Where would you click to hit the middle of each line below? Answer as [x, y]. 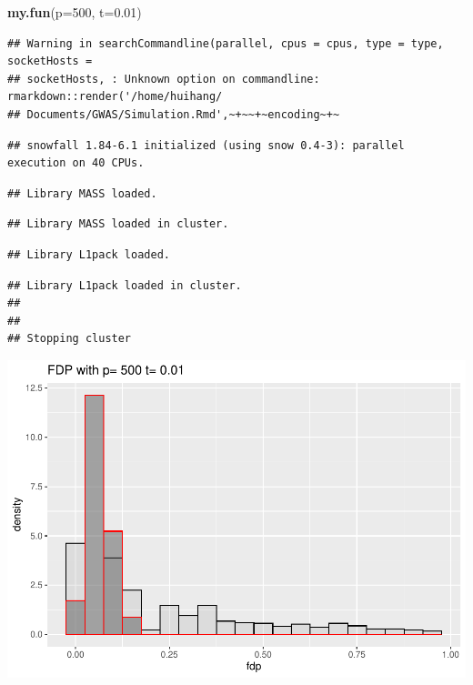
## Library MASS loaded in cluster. [118, 224]
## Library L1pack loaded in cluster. [125, 285]
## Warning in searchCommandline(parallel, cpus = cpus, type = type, [226, 43]
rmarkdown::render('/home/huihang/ [115, 97]
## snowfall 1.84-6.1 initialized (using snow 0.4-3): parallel [206, 145]
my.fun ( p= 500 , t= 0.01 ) [75, 12]
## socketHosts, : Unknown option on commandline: [164, 79]
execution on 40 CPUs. [76, 163]
